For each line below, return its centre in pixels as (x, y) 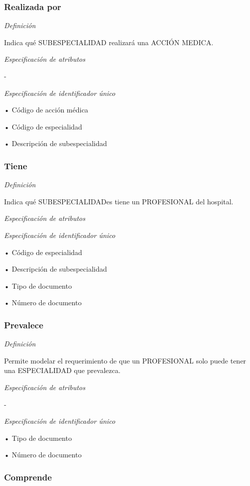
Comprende (28, 477)
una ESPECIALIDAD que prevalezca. (62, 370)
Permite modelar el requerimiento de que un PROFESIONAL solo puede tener (125, 360)
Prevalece (24, 325)
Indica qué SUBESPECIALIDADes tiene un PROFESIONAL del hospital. (119, 201)
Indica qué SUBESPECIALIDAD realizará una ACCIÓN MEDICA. (109, 42)
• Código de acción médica (46, 110)
